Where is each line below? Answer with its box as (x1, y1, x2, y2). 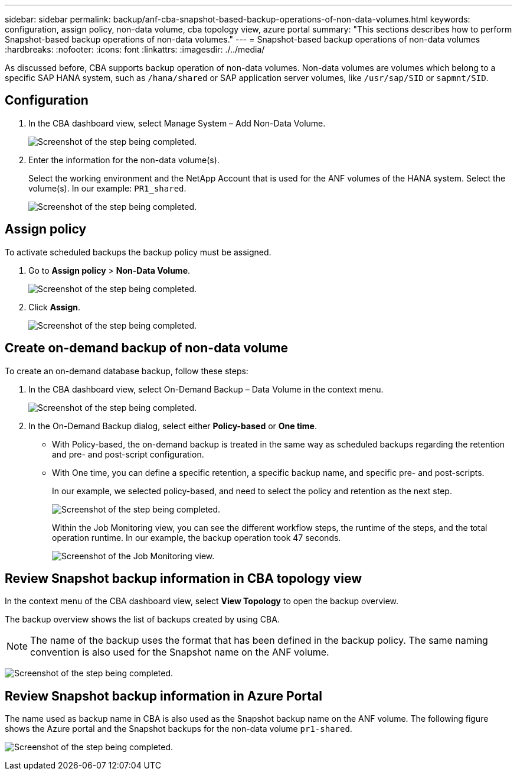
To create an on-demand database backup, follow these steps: (5, 365, 248, 376)
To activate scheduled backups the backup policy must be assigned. (5, 247, 271, 257)
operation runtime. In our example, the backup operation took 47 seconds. (52, 532, 341, 543)
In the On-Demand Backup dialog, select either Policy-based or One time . (28, 420, 318, 431)
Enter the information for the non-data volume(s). (28, 154, 220, 165)
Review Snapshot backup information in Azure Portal (5, 688, 322, 703)
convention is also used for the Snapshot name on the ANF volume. (30, 646, 329, 659)
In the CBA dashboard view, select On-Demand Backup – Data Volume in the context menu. (28, 384, 384, 394)
